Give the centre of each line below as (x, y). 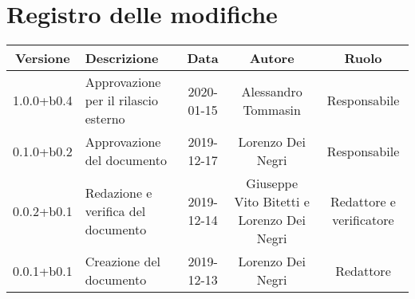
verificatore (363, 220)
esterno (105, 119)
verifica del (115, 210)
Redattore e (363, 202)
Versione (43, 58)
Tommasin (272, 109)
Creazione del (123, 262)
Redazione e (119, 192)
